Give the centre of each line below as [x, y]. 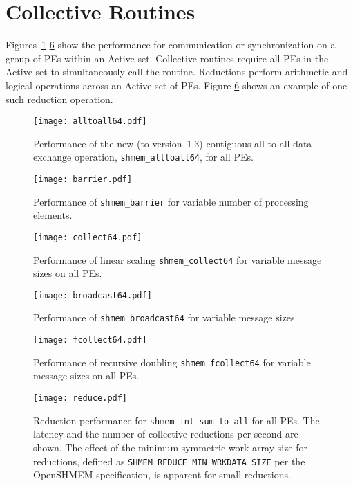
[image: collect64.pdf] [88, 237]
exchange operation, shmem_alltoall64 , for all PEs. [143, 157]
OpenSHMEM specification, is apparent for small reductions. [162, 475]
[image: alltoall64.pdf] [90, 121]
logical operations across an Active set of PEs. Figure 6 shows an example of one [176, 85]
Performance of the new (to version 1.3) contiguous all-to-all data [173, 143]
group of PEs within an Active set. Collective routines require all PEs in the [167, 58]
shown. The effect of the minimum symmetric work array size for [171, 447]
